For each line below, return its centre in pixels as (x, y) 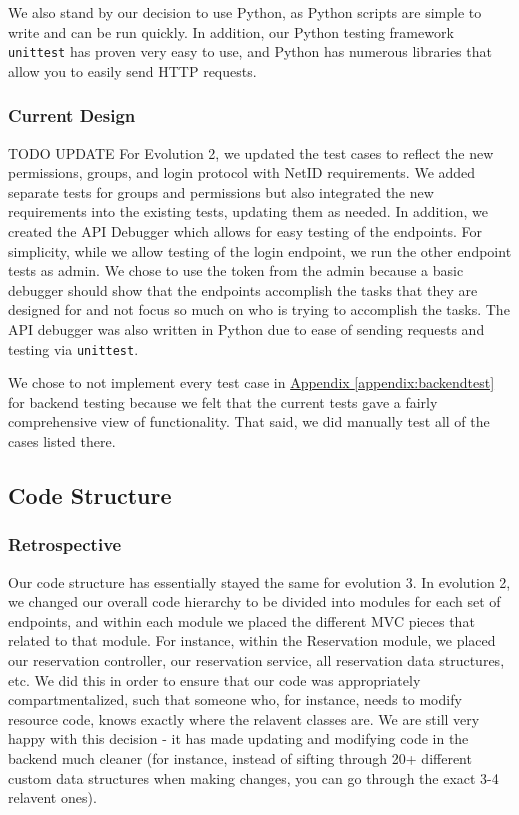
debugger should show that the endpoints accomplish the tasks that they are (243, 289)
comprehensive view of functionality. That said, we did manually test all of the (249, 421)
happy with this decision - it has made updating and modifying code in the (238, 738)
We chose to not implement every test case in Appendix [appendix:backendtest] (251, 382)
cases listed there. (62, 441)
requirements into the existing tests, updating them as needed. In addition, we (248, 211)
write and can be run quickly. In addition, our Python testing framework (231, 31)
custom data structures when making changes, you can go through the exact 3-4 (253, 777)
